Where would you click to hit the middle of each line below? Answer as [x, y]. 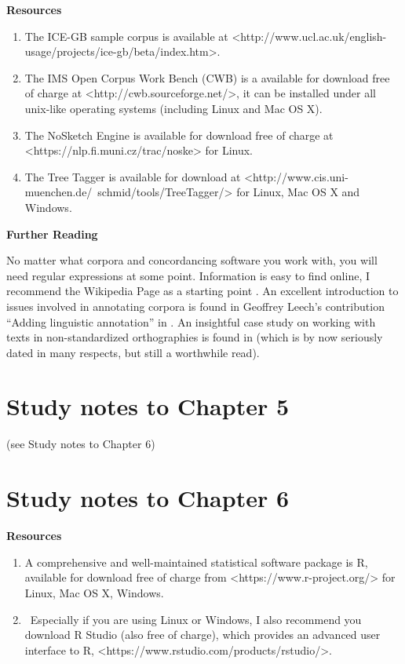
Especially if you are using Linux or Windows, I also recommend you [196, 619]
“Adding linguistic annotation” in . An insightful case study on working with [191, 321]
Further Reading [52, 233]
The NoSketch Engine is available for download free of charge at [179, 135]
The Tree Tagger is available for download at [133, 176]
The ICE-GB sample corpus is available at [126, 36]
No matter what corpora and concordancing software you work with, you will [192, 260]
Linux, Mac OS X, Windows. [94, 592]
